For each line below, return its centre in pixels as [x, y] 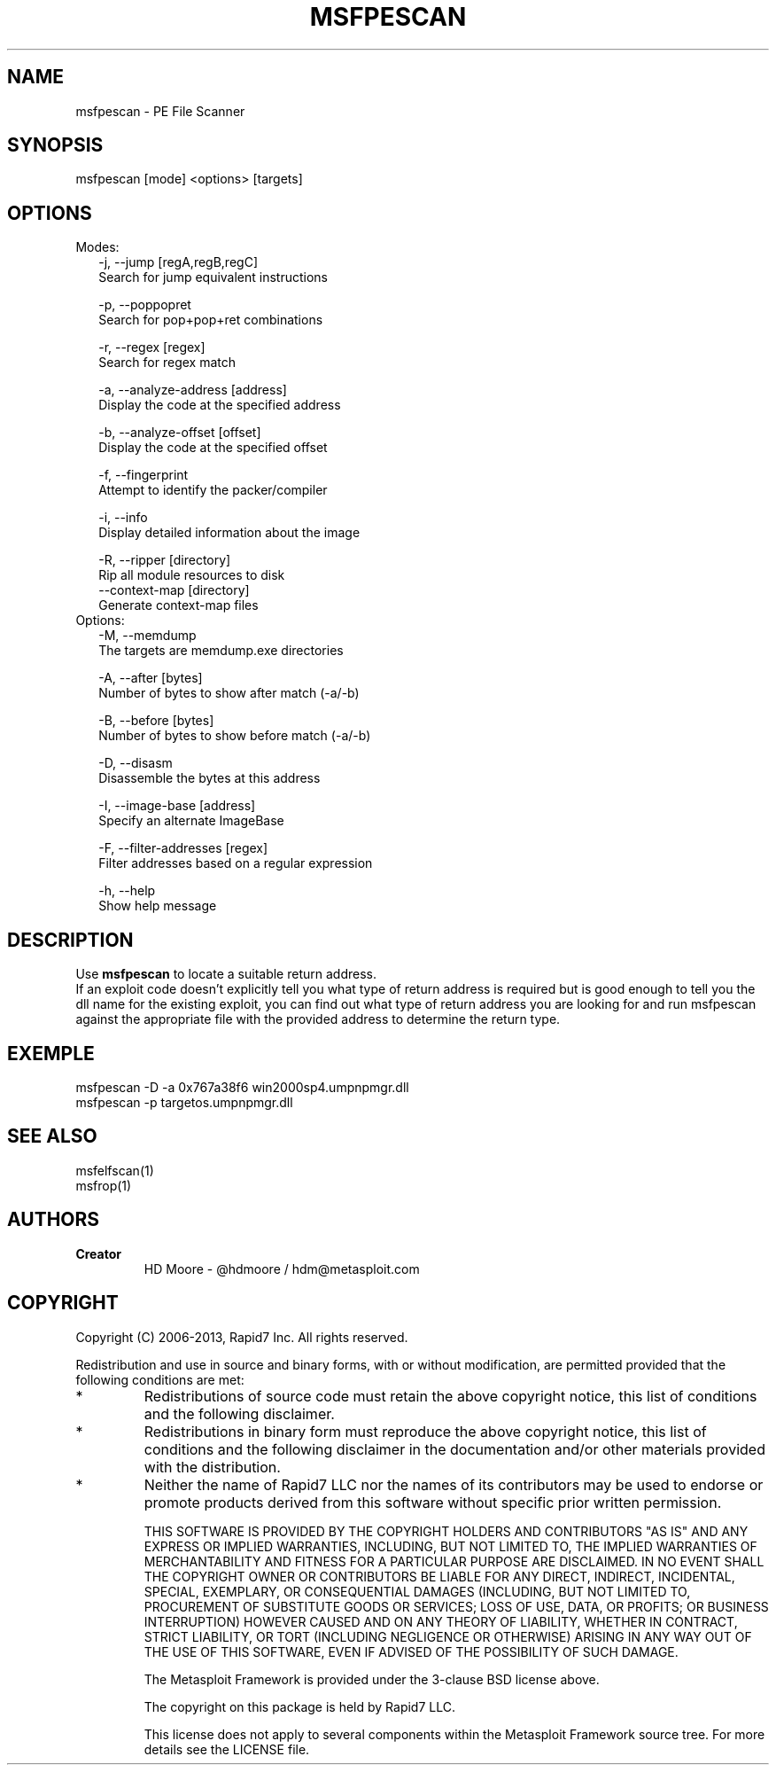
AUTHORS [54, 1220]
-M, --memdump [147, 636]
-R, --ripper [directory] [165, 560]
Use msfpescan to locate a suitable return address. [226, 974]
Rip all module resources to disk [192, 575]
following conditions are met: [160, 1379]
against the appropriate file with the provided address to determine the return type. [318, 1019]
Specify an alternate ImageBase [191, 821]
